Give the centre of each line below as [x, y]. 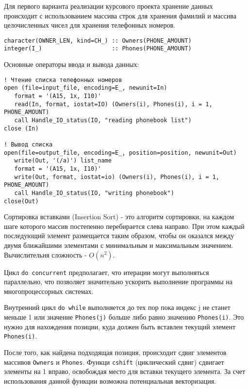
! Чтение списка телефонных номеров [63, 80]
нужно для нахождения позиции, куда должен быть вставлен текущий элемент [120, 326]
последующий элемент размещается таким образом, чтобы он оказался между [119, 235]
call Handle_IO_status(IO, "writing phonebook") [94, 193]
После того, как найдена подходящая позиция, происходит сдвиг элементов [115, 352]
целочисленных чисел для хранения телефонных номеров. [90, 25]
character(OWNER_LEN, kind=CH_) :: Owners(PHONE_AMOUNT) [98, 41]
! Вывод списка [28, 144]
